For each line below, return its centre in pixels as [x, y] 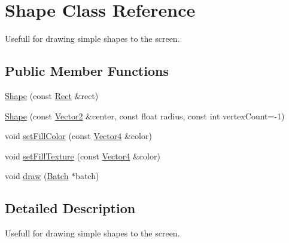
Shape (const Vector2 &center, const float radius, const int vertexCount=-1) [145, 116]
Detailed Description [70, 208]
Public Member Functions [87, 71]
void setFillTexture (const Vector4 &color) [83, 156]
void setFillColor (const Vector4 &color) [78, 136]
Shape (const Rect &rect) [52, 95]
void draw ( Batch [37, 176]
